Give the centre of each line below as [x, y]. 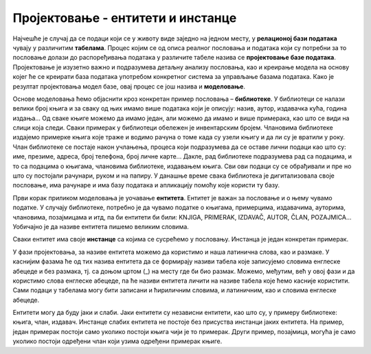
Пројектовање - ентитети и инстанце [125, 18]
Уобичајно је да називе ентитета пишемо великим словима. [101, 226]
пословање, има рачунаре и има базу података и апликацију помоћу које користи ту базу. [146, 185]
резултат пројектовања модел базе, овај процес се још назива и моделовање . [129, 86]
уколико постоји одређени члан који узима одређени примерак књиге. [117, 341]
